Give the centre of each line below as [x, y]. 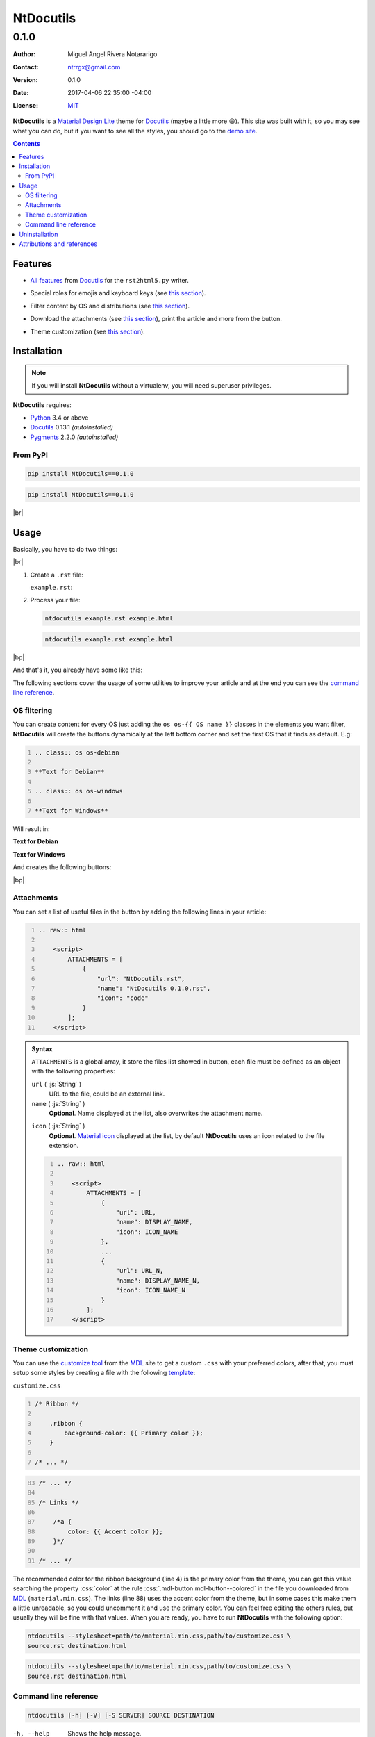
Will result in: [31, 829]
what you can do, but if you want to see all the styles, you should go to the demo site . [135, 131]
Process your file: [55, 600]
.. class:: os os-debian [77, 752]
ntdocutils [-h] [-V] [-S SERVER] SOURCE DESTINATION [121, 1715]
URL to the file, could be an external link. [107, 1094]
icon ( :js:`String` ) [58, 1126]
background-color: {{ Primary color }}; [134, 1433]
